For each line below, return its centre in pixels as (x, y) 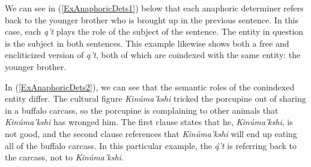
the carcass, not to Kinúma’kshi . (64, 157)
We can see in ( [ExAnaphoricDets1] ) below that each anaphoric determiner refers (154, 8)
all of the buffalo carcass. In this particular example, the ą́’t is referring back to (151, 145)
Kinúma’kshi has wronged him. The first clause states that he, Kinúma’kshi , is (149, 122)
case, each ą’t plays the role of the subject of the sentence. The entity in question (154, 31)
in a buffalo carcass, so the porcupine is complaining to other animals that (142, 110)
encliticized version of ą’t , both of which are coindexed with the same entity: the (153, 55)
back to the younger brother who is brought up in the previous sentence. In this (152, 19)
